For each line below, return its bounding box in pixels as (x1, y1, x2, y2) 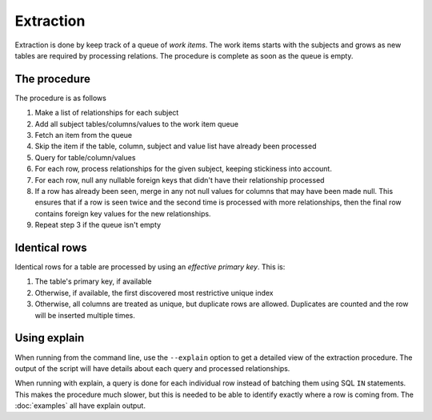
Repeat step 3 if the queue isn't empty (34, 220, 162, 230)
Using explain (14, 331, 85, 345)
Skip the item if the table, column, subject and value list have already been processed (34, 141, 317, 151)
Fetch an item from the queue (34, 131, 133, 140)
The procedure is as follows (14, 93, 107, 103)
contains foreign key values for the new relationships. (34, 208, 211, 218)
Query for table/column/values (34, 152, 136, 162)
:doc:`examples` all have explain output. (14, 401, 146, 410)
